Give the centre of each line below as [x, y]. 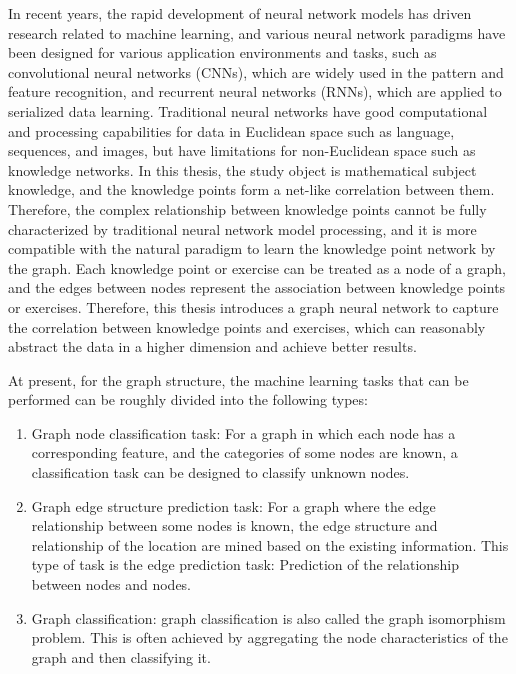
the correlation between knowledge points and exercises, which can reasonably [247, 326]
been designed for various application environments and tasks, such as [222, 52]
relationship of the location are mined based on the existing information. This [270, 544]
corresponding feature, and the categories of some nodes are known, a [244, 452]
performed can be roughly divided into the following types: [188, 399]
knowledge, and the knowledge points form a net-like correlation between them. [251, 189]
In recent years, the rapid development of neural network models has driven [240, 13]
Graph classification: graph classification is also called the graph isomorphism [268, 617]
